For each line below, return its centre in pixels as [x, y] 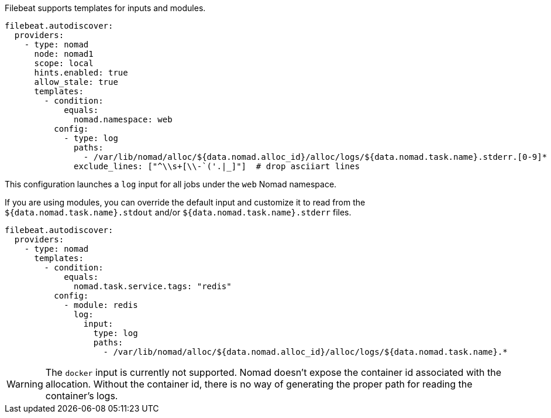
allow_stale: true [76, 82]
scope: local [64, 63]
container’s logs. [82, 396]
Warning [25, 384]
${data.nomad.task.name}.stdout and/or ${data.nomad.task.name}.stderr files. [178, 212]
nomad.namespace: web [123, 119]
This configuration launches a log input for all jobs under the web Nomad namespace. [171, 184]
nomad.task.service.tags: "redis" [153, 286]
